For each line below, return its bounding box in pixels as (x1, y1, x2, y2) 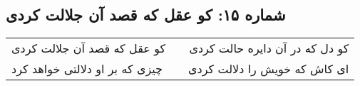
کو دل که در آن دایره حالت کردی (189, 40, 349, 57)
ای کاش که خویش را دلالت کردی (188, 60, 349, 77)
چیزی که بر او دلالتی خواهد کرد (11, 60, 163, 77)
